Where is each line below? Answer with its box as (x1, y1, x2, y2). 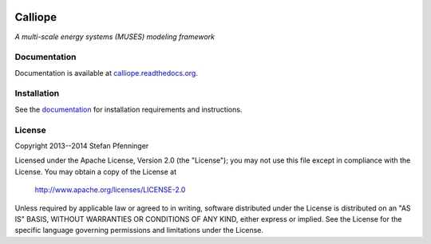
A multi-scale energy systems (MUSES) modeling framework (14, 32, 215, 41)
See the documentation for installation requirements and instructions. (14, 104, 243, 114)
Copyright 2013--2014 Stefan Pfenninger (14, 140, 149, 151)
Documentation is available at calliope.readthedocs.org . (14, 68, 199, 77)
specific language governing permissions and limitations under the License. (14, 226, 263, 235)
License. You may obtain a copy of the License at (14, 167, 177, 176)
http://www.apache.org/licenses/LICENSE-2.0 (34, 185, 186, 195)
